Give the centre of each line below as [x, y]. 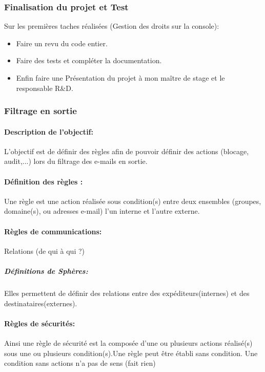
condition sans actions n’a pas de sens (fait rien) [80, 363]
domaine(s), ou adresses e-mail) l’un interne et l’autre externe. [102, 211]
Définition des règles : [44, 181]
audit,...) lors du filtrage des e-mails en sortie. [76, 161]
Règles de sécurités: [40, 323]
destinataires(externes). [41, 303]
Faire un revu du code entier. [62, 43]
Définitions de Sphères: [46, 271]
